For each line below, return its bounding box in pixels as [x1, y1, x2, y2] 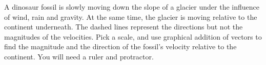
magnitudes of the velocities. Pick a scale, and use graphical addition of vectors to [4, 31, 262, 42]
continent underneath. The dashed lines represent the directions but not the [4, 21, 243, 32]
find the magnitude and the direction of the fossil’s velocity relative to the [4, 41, 237, 52]
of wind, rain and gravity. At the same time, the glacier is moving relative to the [4, 11, 257, 22]
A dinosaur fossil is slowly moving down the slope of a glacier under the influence [4, 2, 259, 12]
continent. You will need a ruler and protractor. [4, 51, 154, 61]
